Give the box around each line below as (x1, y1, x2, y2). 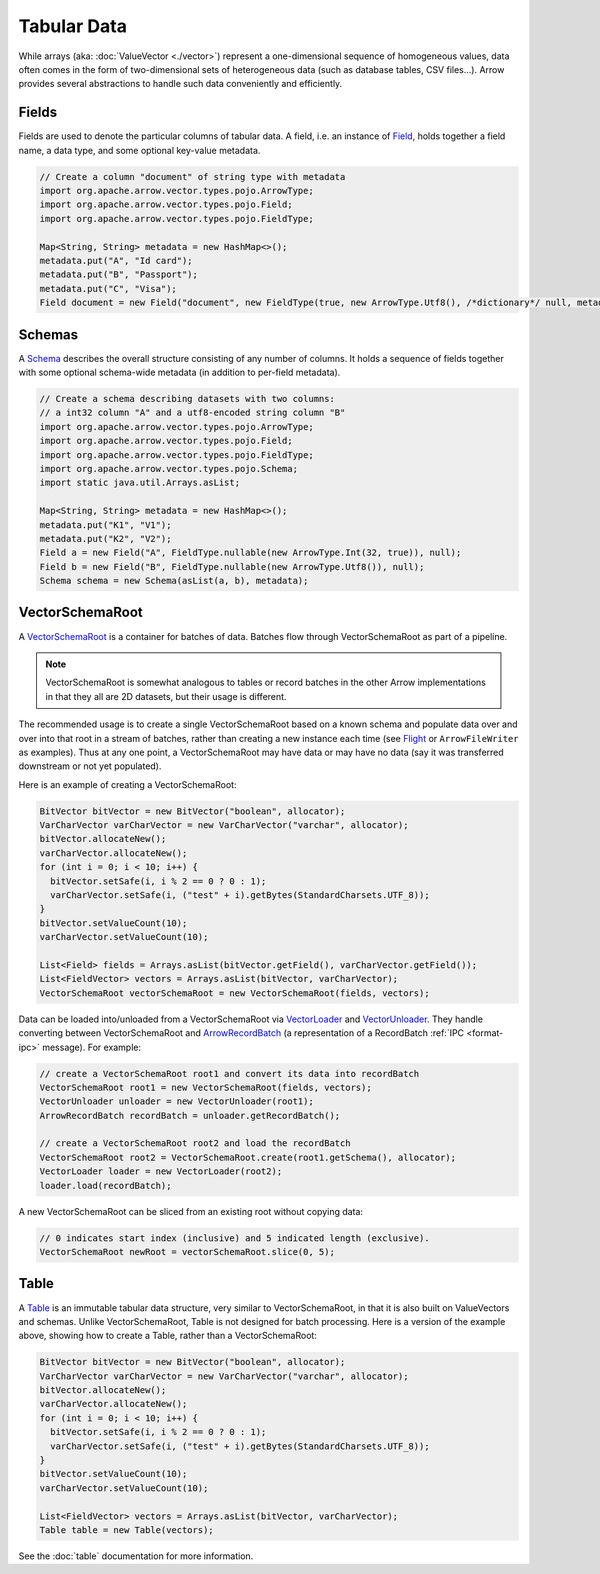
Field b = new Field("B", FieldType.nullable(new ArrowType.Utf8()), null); (39, 561, 425, 572)
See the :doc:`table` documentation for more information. (18, 1550, 254, 1562)
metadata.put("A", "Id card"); (39, 255, 194, 266)
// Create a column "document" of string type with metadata (39, 171, 346, 182)
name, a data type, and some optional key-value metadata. (18, 144, 261, 156)
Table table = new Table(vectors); (39, 1524, 214, 1535)
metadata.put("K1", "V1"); (39, 519, 172, 530)
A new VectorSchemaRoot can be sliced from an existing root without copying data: (18, 1205, 364, 1217)
